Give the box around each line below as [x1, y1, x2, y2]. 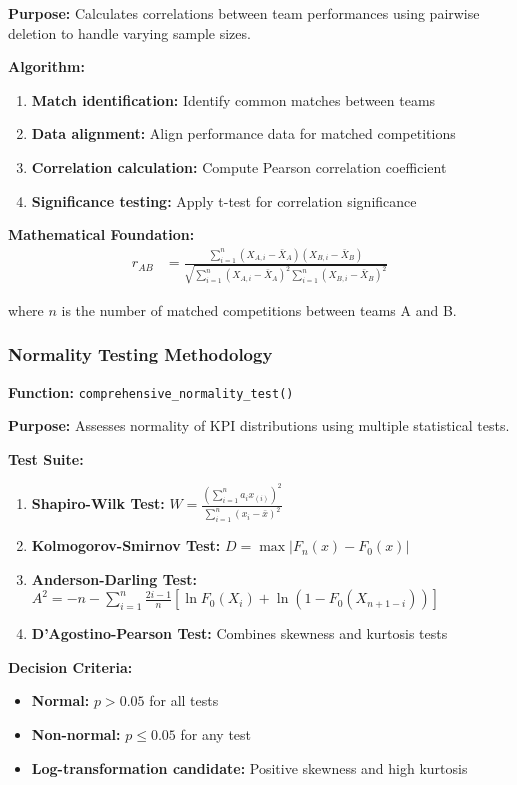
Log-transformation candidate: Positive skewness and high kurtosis [31, 757, 468, 778]
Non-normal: [31, 724, 121, 745]
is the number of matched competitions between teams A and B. [61, 299, 457, 320]
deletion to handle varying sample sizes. [8, 22, 251, 43]
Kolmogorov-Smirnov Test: [31, 535, 221, 556]
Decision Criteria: [8, 656, 133, 677]
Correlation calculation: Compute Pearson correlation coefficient [31, 156, 447, 177]
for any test [180, 724, 252, 745]
